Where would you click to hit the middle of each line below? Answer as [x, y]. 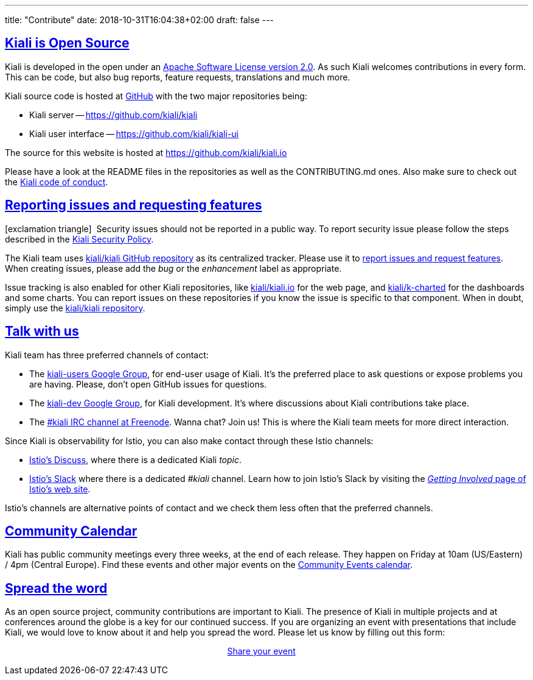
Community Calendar [71, 531]
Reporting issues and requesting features [134, 205]
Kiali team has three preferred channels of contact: [107, 355]
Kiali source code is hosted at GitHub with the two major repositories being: [156, 96]
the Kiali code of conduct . [57, 182]
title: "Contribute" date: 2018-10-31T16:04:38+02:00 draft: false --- [139, 20]
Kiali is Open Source [67, 43]
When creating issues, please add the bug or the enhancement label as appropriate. [173, 268]
